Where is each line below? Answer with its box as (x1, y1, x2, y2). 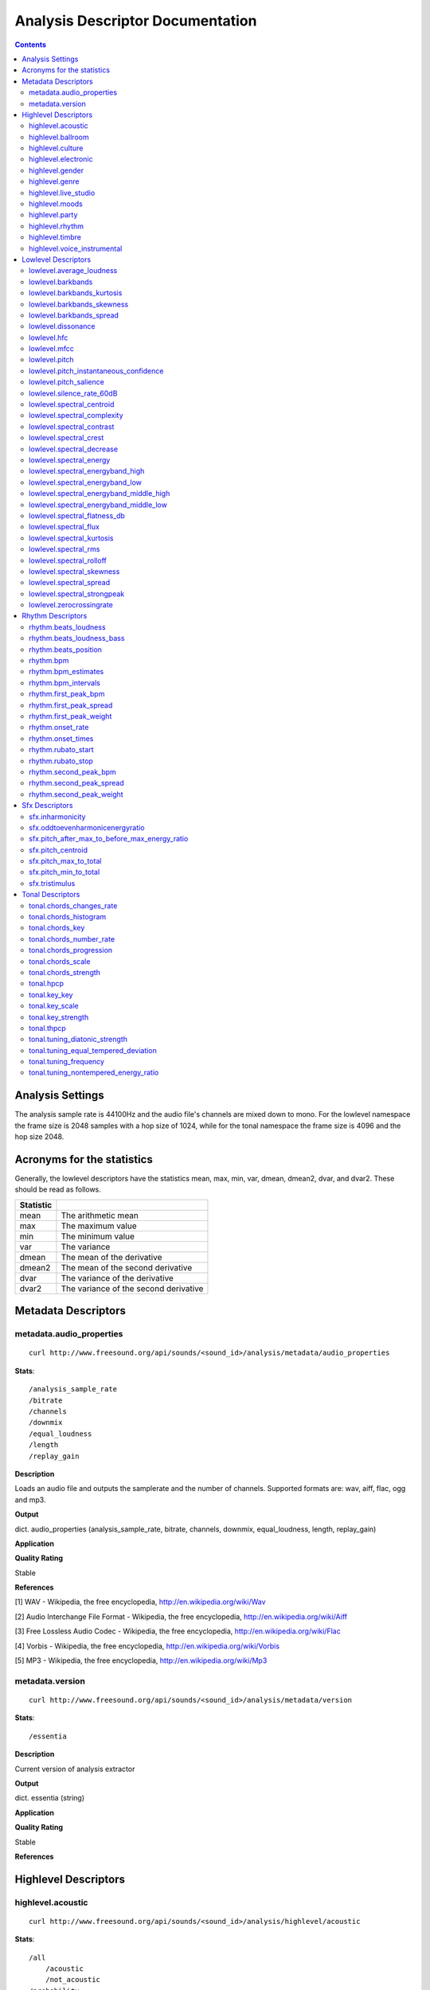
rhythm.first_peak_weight (29, 711, 112, 720)
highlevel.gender (29, 166, 84, 175)
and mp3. (14, 1495, 46, 1504)
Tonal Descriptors (21, 890, 80, 899)
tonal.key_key (29, 989, 73, 999)
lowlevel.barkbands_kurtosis (29, 288, 123, 298)
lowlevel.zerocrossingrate (29, 600, 113, 610)
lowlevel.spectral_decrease (29, 444, 119, 454)
